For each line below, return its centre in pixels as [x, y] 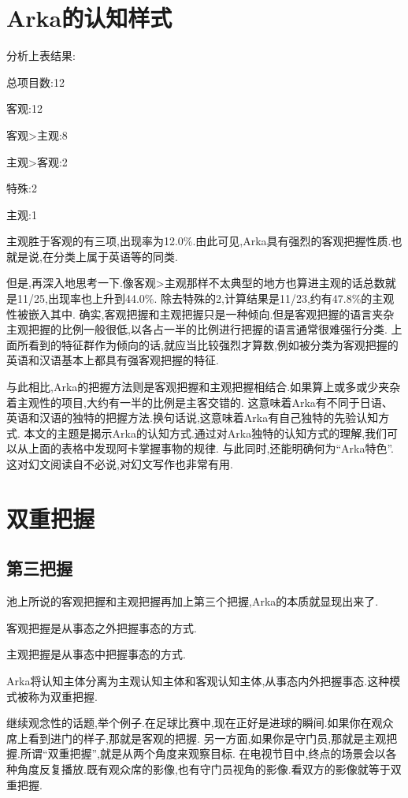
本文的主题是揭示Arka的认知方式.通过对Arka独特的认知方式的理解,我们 [206, 433]
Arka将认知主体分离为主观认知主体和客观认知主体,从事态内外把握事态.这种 [198, 680]
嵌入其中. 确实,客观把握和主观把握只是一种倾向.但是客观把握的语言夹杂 [211, 313]
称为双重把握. [63, 696]
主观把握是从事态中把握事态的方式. [96, 654]
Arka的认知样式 [89, 18]
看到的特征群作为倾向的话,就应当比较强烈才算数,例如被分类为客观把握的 [213, 344]
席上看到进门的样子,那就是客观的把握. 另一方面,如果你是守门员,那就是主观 [197, 738]
